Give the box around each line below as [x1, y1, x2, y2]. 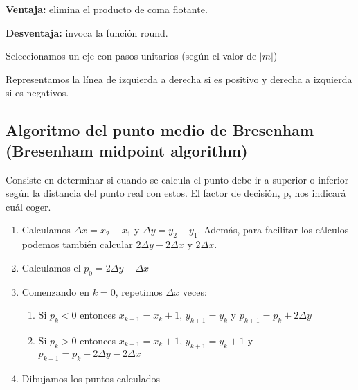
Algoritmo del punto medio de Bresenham [6, 119, 314, 141]
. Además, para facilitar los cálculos [197, 222, 349, 237]
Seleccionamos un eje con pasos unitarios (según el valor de [6, 48, 257, 63]
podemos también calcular [21, 237, 133, 251]
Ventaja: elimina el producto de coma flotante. [6, 2, 208, 16]
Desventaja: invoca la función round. [6, 25, 168, 39]
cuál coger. [6, 199, 51, 213]
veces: [182, 284, 207, 299]
